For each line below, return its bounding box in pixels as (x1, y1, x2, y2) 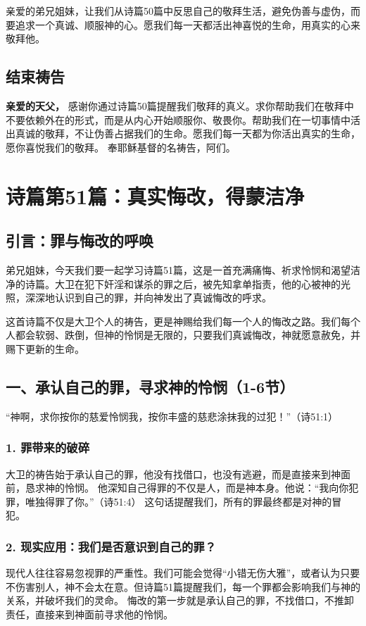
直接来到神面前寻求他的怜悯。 (34, 606, 173, 621)
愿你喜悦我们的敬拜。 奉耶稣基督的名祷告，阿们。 (6, 139, 236, 154)
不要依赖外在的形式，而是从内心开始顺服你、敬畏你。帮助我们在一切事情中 (6, 112, 351, 127)
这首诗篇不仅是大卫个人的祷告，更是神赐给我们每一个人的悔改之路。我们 (6, 313, 341, 328)
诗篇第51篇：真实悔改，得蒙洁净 (6, 181, 305, 210)
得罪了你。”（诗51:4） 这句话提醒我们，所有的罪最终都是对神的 (44, 494, 332, 508)
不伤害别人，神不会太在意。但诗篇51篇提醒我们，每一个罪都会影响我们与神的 (6, 579, 360, 594)
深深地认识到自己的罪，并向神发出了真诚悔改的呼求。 (25, 290, 272, 305)
